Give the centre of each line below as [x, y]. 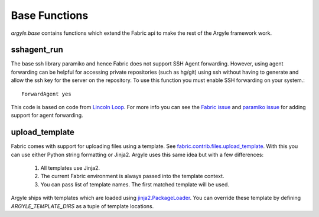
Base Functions [50, 15]
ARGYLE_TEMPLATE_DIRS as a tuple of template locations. [82, 206]
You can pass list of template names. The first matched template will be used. [135, 184]
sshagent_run [37, 50]
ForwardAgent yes [46, 94]
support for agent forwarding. [47, 116]
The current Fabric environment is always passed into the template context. [132, 176]
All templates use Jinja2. [70, 168]
